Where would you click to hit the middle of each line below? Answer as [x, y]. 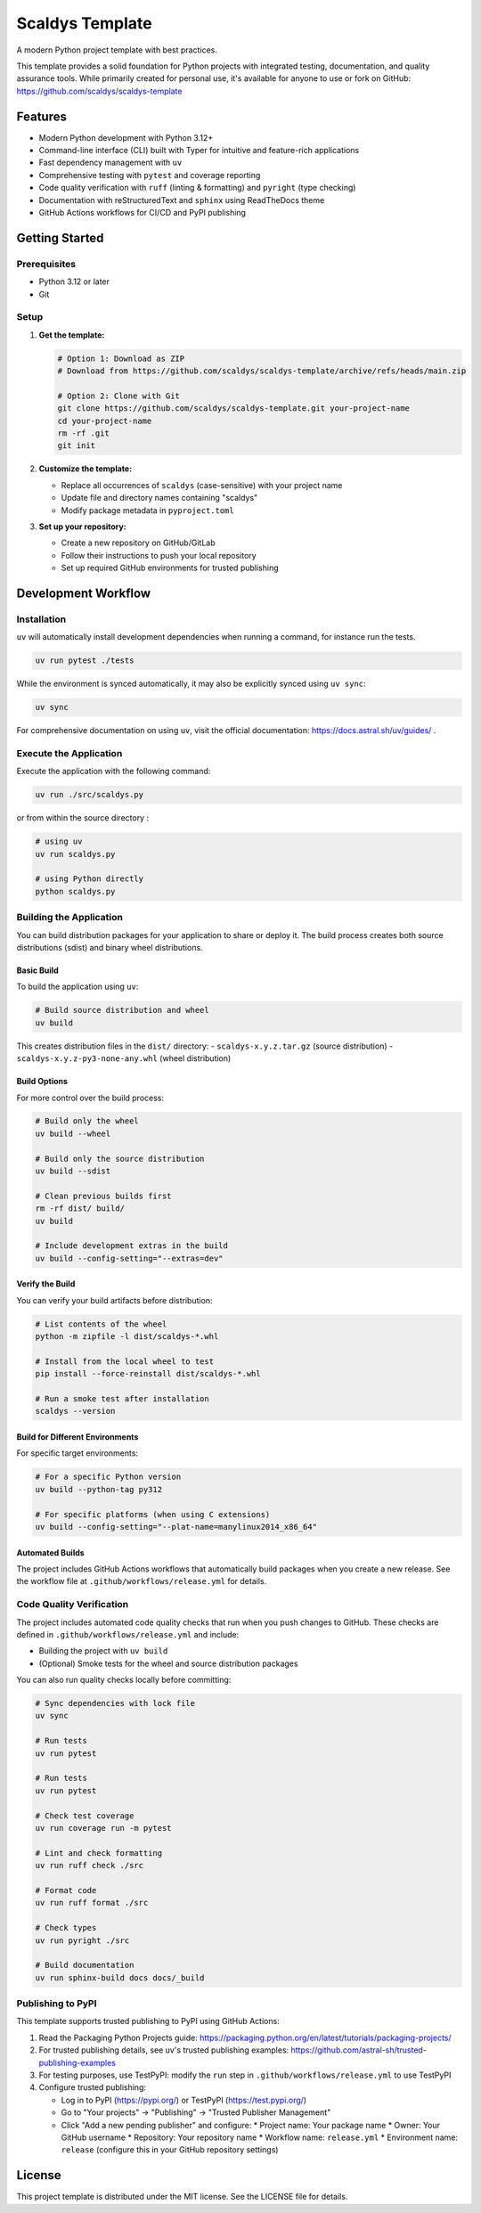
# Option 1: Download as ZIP [121, 358]
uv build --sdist [73, 1171]
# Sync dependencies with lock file [115, 1703]
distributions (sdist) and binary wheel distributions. [110, 947]
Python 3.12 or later [74, 282]
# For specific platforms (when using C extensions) [153, 1514]
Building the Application [70, 918]
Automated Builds [50, 1552]
